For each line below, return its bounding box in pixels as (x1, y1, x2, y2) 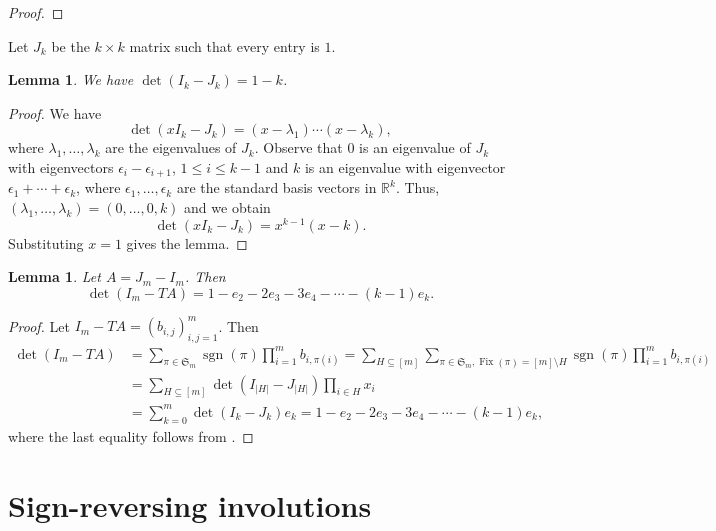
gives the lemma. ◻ (126, 232, 248, 253)
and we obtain (184, 197, 271, 218)
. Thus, (395, 177, 440, 198)
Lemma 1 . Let (8, 266, 101, 287)
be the (51, 35, 90, 56)
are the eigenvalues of (105, 137, 237, 158)
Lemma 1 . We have (8, 69, 134, 90)
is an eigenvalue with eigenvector (304, 156, 506, 177)
